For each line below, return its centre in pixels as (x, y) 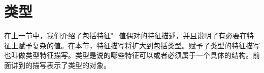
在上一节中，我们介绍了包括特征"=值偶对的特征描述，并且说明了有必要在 (126, 35)
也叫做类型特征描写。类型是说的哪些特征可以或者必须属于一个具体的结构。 (128, 55)
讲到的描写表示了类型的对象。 (61, 65)
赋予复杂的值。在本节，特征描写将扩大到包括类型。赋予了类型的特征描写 (139, 45)
